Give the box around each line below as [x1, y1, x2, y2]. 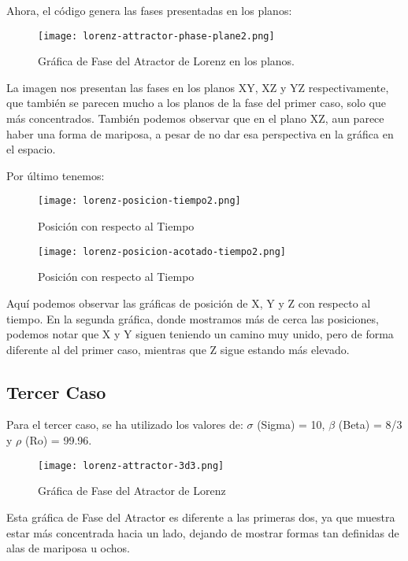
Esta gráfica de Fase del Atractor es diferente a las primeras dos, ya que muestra [6, 508, 395, 525]
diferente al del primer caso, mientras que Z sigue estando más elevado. [6, 341, 350, 357]
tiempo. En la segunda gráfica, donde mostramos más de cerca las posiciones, [6, 310, 379, 327]
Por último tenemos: [6, 167, 105, 183]
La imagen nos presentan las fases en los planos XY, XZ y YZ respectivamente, [6, 79, 389, 95]
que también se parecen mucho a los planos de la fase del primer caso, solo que [6, 94, 386, 111]
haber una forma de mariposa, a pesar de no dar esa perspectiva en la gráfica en [6, 125, 394, 142]
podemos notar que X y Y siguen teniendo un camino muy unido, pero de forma [6, 326, 394, 342]
